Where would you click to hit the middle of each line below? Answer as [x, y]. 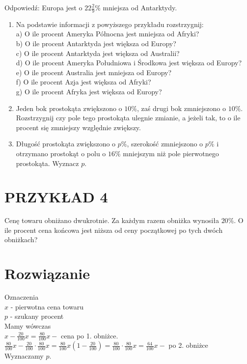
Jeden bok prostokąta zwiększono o [69, 108]
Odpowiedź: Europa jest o [43, 7]
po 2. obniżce [188, 345]
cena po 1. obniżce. [90, 335]
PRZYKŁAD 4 [56, 197]
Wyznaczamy [24, 356]
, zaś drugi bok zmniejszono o [181, 108]
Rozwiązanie [47, 273]
